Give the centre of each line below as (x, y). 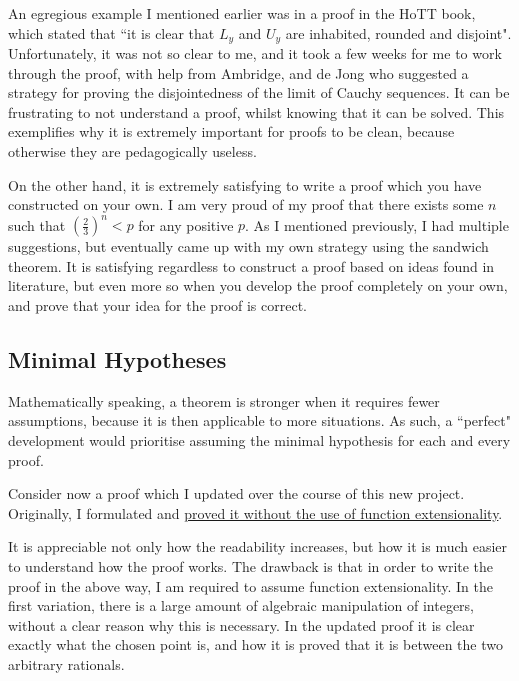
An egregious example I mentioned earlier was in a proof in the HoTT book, (242, 13)
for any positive (186, 224)
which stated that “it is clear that (111, 32)
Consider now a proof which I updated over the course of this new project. (236, 493)
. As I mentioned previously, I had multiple (377, 224)
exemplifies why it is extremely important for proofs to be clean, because (231, 131)
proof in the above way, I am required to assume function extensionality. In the (250, 585)
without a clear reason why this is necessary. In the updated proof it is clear (241, 624)
